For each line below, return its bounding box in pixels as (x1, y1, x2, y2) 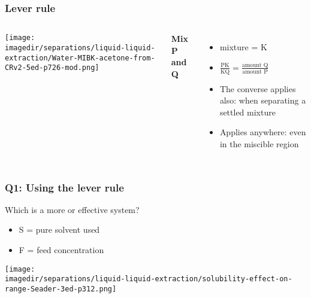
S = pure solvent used (19, 223, 100, 236)
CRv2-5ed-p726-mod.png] (5, 63, 99, 72)
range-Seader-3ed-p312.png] (5, 284, 117, 293)
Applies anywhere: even (219, 126, 306, 138)
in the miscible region (219, 138, 299, 150)
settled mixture (219, 105, 276, 118)
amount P (242, 68, 268, 75)
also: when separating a (219, 94, 306, 107)
